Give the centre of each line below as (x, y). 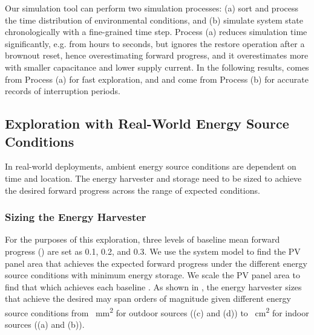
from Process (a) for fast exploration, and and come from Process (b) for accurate (157, 79)
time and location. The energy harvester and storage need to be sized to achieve (153, 178)
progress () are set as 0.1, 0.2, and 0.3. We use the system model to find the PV (153, 251)
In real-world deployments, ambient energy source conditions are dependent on (151, 166)
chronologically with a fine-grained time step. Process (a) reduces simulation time (156, 32)
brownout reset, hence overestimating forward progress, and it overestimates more (157, 55)
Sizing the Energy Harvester (76, 217)
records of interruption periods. (63, 91)
